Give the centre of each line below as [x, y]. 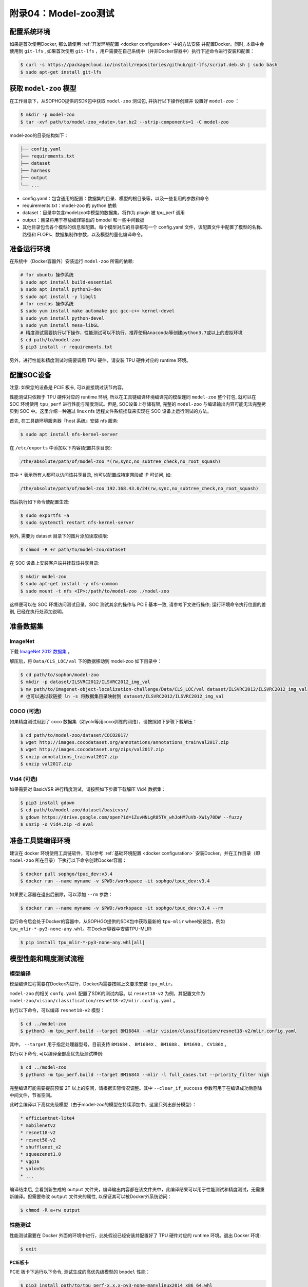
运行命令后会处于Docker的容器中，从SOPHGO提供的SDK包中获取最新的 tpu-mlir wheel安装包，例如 [117, 921]
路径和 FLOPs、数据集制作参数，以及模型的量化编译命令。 [84, 234]
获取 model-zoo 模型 [43, 88]
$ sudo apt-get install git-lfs [61, 72]
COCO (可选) [25, 711]
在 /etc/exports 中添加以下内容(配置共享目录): [61, 447]
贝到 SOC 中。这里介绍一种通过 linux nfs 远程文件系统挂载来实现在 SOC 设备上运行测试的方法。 [110, 411]
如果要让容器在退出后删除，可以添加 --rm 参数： [61, 894]
